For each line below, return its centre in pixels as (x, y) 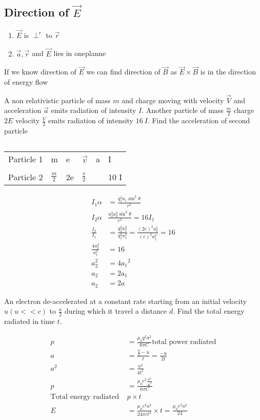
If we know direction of (40, 72)
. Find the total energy (209, 311)
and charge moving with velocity (173, 100)
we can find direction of (123, 72)
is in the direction (228, 72)
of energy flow (26, 81)
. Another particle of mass (183, 110)
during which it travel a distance (116, 311)
